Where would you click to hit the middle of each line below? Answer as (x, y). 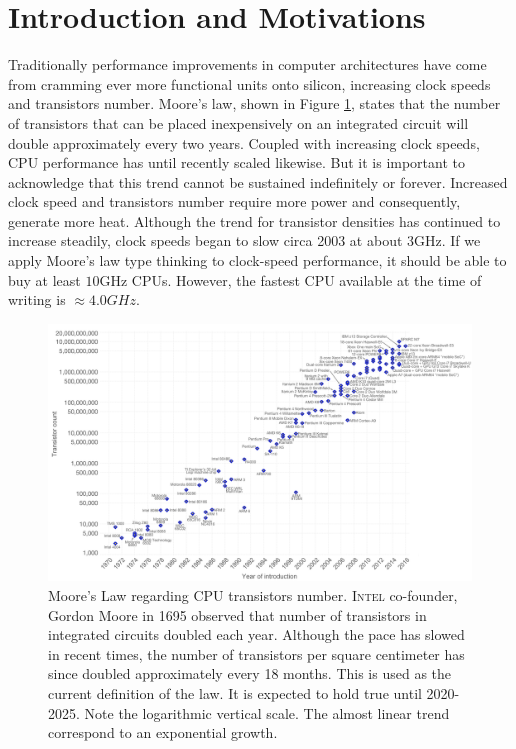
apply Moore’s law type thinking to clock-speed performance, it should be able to (257, 260)
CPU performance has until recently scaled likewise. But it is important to (237, 162)
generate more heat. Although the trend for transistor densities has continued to (254, 220)
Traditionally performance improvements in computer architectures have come (247, 64)
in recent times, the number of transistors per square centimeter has (256, 653)
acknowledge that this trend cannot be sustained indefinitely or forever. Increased (258, 181)
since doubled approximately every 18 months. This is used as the (250, 673)
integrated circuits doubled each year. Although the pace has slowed (256, 634)
